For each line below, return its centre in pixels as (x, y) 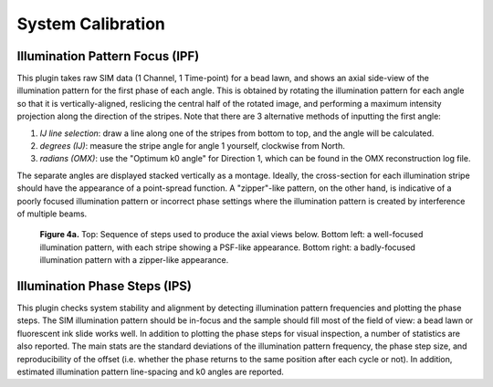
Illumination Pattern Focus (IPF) (108, 56)
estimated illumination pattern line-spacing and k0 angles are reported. (151, 371)
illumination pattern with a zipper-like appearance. (134, 260)
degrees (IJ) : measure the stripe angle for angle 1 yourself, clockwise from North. (193, 146)
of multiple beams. (52, 214)
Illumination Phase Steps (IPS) (104, 286)
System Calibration (91, 24)
